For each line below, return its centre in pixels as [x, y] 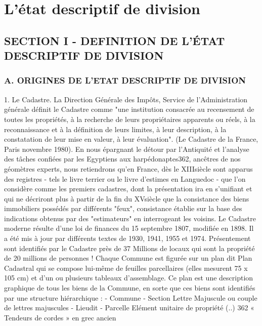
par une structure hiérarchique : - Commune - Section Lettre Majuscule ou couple [131, 297]
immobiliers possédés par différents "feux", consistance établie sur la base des [123, 208]
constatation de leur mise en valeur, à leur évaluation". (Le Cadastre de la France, [131, 139]
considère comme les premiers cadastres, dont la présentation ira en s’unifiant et [128, 189]
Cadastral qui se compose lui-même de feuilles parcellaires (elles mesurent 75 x [126, 268]
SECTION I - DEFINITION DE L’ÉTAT [115, 40]
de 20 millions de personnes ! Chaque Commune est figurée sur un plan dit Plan [128, 258]
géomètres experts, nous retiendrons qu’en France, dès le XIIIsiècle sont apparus [128, 168]
